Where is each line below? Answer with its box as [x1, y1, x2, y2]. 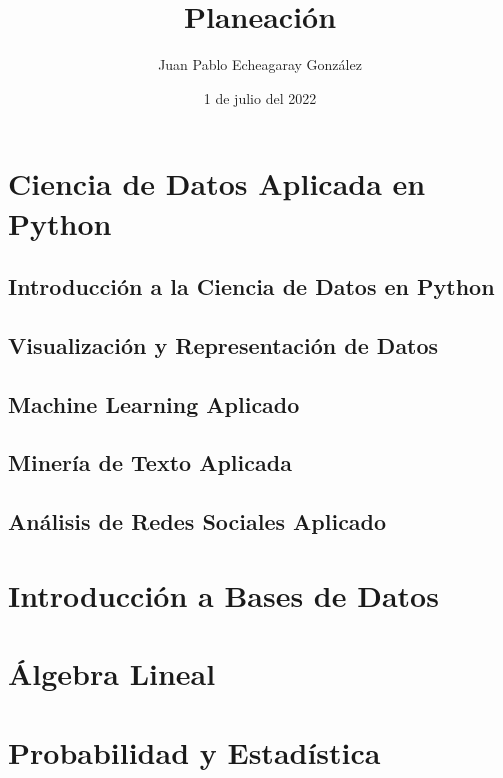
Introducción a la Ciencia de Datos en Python [8, 271, 495, 302]
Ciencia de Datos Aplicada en [8, 163, 426, 204]
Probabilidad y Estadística [8, 731, 381, 772]
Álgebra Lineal [8, 653, 216, 694]
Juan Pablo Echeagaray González [158, 54, 362, 75]
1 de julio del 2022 [203, 87, 317, 108]
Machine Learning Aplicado [8, 388, 300, 419]
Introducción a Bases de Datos [8, 574, 439, 615]
